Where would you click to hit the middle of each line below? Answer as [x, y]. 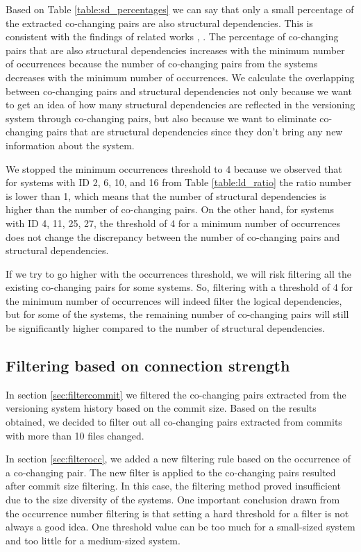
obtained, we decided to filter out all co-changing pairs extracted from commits [174, 422]
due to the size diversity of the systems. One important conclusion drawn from [173, 500]
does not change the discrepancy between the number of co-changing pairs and [173, 236]
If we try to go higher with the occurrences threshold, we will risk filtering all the [178, 273]
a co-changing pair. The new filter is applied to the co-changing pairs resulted [171, 472]
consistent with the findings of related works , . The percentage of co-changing [172, 36]
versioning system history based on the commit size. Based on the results [161, 408]
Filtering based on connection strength [148, 366]
